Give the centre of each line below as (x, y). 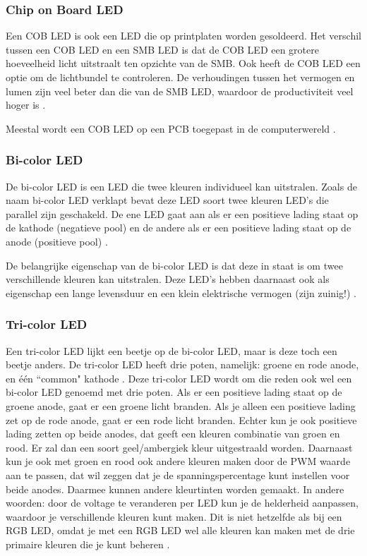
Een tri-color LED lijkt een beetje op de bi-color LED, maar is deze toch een (172, 350)
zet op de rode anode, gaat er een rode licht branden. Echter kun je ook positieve (181, 419)
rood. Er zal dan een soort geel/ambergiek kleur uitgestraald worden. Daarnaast (179, 447)
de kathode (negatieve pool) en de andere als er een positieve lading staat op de (179, 228)
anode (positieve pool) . (57, 241)
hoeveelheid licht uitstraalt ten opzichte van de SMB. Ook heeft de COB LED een (183, 63)
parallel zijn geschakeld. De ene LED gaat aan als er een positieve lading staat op (182, 213)
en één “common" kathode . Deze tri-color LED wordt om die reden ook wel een (179, 378)
